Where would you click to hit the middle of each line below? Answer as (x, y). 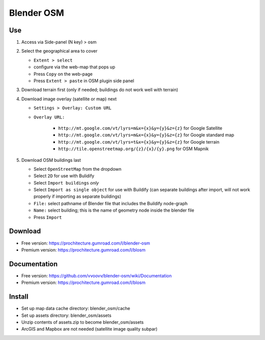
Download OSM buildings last (51, 160)
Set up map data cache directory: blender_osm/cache (76, 309)
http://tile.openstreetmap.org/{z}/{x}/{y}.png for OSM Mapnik (133, 149)
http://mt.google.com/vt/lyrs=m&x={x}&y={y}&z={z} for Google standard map (146, 135)
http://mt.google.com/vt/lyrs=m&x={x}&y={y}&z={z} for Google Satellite (140, 128)
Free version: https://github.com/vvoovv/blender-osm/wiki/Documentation (96, 276)
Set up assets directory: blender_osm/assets (66, 315)
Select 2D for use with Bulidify (64, 176)
